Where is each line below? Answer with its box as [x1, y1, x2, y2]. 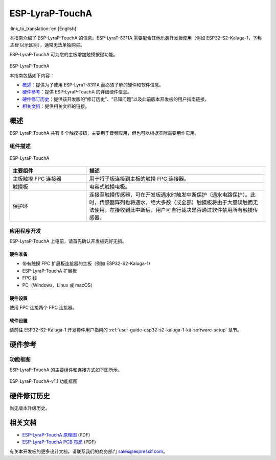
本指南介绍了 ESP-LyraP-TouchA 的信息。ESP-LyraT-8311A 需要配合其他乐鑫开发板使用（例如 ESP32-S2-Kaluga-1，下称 [9, 35, 262, 41]
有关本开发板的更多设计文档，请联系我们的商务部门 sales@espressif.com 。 [9, 448, 168, 454]
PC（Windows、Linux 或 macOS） [22, 282, 96, 288]
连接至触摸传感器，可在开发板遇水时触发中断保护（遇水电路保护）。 [89, 191, 250, 199]
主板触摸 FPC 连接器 [12, 175, 62, 182]
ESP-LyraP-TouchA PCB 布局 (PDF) [22, 439, 97, 445]
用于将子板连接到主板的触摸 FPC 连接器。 [89, 175, 189, 182]
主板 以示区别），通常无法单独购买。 [9, 42, 85, 48]
